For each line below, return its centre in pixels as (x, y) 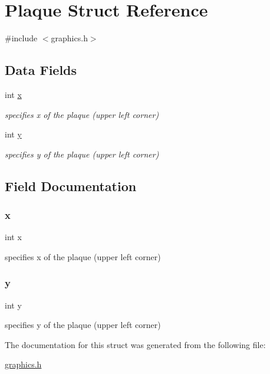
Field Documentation (71, 186)
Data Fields (41, 70)
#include (21, 38)
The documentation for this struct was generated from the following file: (135, 344)
